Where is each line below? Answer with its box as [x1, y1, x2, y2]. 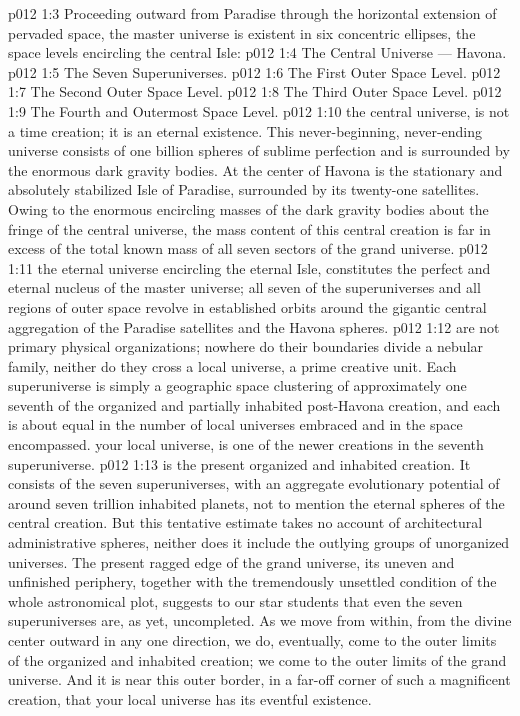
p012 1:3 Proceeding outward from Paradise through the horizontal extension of [8, 3, 497, 23]
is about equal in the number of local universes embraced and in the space [8, 414, 463, 435]
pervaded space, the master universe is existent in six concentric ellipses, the [8, 22, 476, 43]
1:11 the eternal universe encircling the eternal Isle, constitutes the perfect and [8, 257, 491, 278]
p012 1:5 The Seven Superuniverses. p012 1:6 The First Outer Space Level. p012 [8, 61, 501, 82]
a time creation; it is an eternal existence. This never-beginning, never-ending [8, 120, 483, 141]
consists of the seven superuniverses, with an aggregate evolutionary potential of [8, 473, 500, 494]
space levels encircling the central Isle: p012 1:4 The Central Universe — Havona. [8, 42, 507, 63]
